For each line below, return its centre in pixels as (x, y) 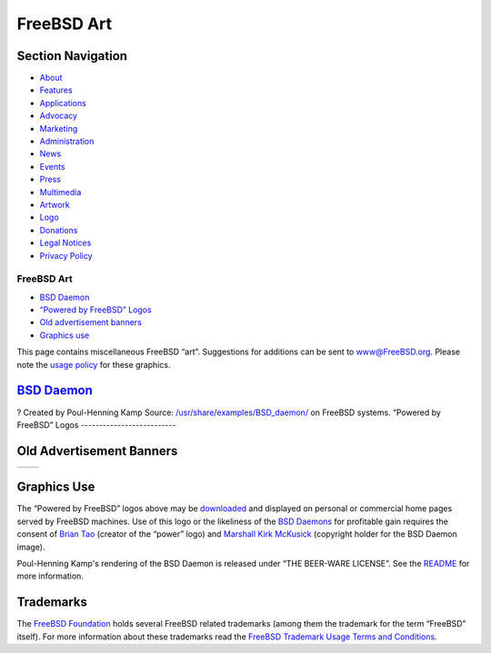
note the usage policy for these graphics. (94, 364)
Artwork (55, 204)
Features (56, 90)
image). (31, 547)
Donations (59, 230)
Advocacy (58, 116)
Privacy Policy (66, 255)
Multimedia (60, 192)
